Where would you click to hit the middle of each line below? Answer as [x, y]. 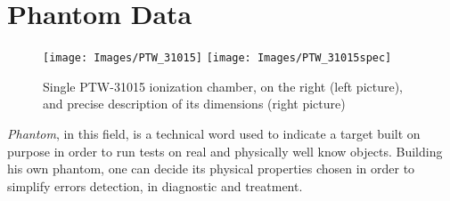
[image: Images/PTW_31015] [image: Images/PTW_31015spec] [217, 58]
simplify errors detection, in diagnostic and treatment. [155, 185]
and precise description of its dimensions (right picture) [194, 104]
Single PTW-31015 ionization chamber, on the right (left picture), [223, 86]
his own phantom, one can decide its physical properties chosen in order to [211, 169]
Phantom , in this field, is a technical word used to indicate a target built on [214, 133]
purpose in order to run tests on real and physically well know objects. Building [225, 151]
